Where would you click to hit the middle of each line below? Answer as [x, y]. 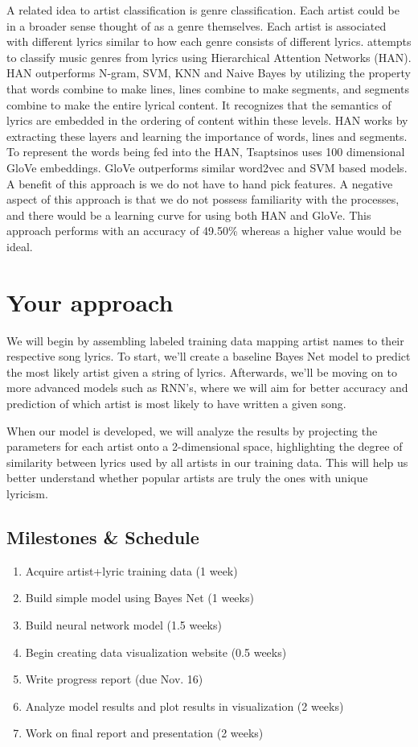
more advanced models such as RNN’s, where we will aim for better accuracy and [207, 388]
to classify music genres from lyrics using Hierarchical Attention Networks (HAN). [209, 57]
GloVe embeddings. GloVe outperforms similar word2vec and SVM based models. [207, 167]
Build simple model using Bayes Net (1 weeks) [139, 598]
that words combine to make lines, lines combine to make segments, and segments [208, 88]
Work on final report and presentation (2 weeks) [144, 733]
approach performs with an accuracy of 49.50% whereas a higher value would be [204, 231]
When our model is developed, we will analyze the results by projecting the [192, 430]
